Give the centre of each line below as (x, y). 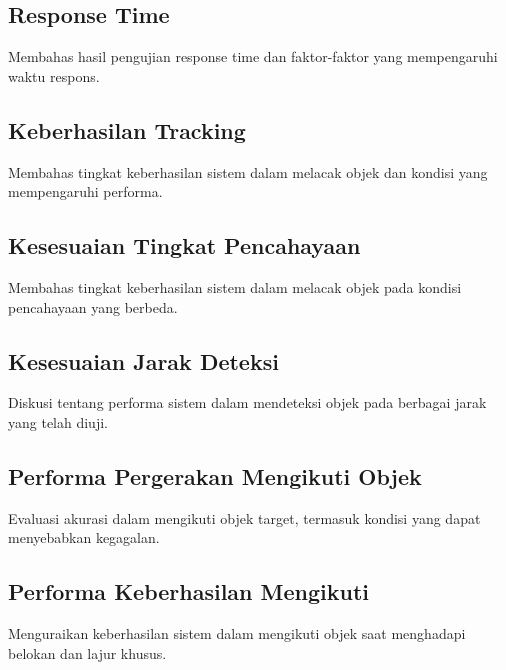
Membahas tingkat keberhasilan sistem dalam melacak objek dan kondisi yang (248, 171)
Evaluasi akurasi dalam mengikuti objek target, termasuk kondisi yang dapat (244, 517)
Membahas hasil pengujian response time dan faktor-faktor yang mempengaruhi (253, 56)
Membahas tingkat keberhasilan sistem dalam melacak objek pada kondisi (235, 286)
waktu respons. (54, 75)
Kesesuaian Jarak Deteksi (143, 360)
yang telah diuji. (58, 421)
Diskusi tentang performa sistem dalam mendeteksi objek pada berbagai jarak (247, 402)
